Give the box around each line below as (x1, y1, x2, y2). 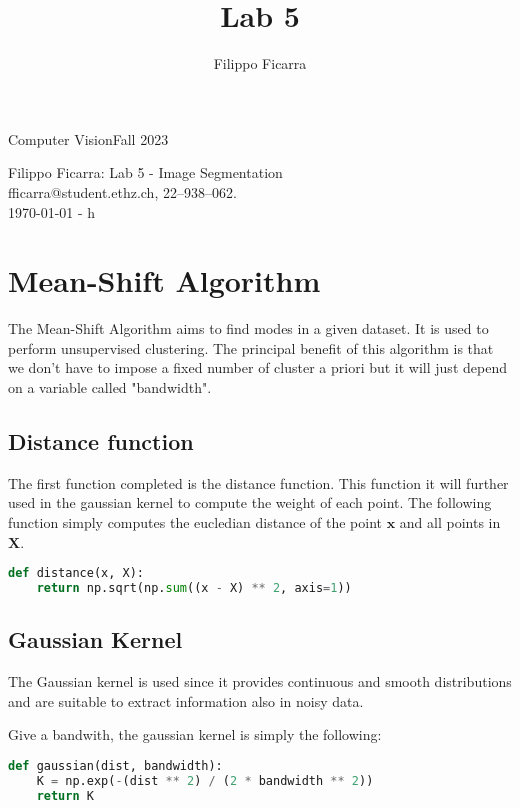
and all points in (399, 511, 501, 532)
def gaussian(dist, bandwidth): (8, 758, 223, 773)
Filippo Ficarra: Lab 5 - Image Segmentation (8, 162, 283, 183)
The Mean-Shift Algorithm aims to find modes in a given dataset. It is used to (8, 318, 489, 339)
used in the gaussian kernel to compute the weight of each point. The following (8, 492, 492, 513)
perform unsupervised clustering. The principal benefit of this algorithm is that (8, 337, 494, 358)
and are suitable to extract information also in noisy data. (8, 690, 364, 711)
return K (36, 788, 94, 803)
